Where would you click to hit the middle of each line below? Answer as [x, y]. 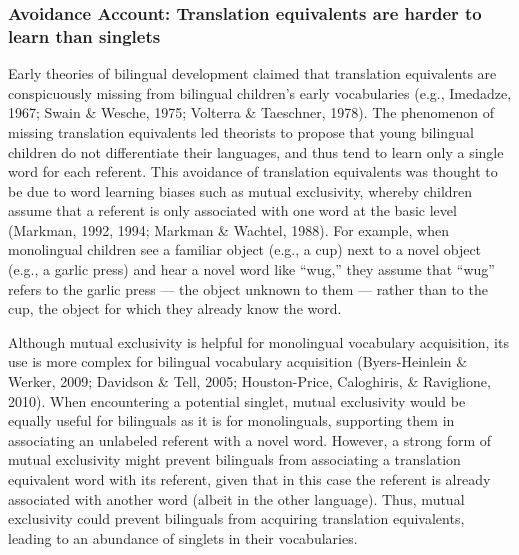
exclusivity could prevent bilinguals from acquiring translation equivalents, [236, 518]
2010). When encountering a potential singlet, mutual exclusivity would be [237, 400]
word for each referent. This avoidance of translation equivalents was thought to [253, 171]
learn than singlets [84, 35]
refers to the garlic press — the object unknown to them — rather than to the [248, 288]
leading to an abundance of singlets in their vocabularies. [183, 537]
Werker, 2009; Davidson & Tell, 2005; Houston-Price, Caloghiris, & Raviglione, [249, 381]
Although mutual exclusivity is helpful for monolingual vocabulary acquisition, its [258, 341]
